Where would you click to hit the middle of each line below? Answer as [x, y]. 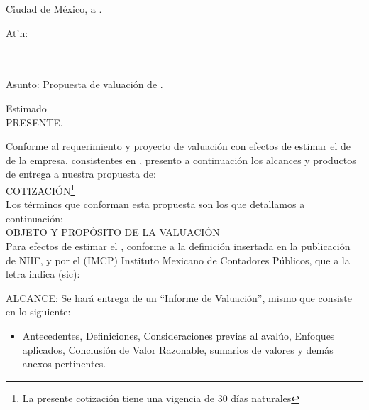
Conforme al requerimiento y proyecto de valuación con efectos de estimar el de [178, 146]
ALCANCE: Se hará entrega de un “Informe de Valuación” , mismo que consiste [179, 297]
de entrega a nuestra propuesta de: [81, 174]
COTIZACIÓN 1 [40, 189]
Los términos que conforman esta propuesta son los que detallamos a [155, 204]
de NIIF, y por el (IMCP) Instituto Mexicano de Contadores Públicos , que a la [178, 260]
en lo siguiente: [38, 312]
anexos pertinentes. [64, 363]
